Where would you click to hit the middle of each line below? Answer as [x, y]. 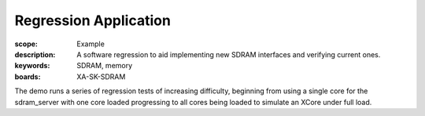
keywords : [32, 66]
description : [35, 54]
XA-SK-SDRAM [101, 76]
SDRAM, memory [105, 66]
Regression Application [92, 20]
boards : [28, 76]
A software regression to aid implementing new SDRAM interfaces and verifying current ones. [229, 54]
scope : [26, 44]
